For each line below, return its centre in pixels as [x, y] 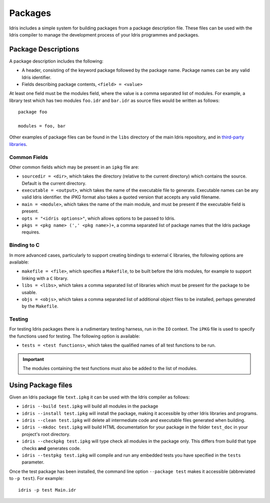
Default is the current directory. [54, 183]
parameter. [33, 462]
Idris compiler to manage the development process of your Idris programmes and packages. [104, 34]
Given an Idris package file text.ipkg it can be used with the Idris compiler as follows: [99, 397]
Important [33, 359]
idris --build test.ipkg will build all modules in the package [90, 406]
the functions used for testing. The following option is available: [74, 336]
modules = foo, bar [42, 126]
